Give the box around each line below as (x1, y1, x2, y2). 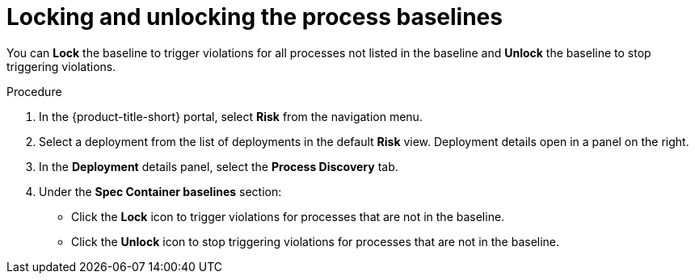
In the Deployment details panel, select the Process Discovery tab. (39, 159, 398, 173)
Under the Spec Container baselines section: (39, 184, 282, 199)
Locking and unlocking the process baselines (6, 3, 503, 31)
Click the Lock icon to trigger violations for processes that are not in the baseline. (71, 209, 505, 224)
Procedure (6, 84, 62, 98)
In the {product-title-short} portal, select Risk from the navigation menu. (39, 109, 423, 123)
